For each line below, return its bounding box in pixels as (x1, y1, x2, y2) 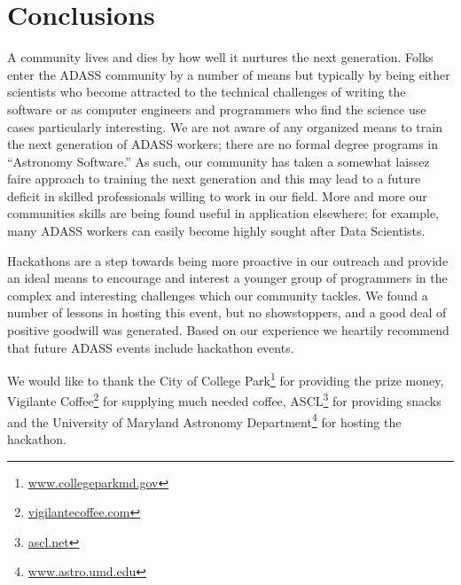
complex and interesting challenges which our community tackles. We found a (7, 285, 428, 304)
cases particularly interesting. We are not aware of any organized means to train (7, 117, 442, 136)
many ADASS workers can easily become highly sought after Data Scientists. (7, 222, 426, 240)
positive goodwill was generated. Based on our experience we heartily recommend (7, 321, 449, 339)
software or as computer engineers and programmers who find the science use (7, 99, 426, 118)
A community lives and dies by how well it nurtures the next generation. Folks (7, 48, 434, 66)
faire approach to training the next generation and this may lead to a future (7, 169, 421, 188)
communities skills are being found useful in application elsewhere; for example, (7, 204, 440, 222)
